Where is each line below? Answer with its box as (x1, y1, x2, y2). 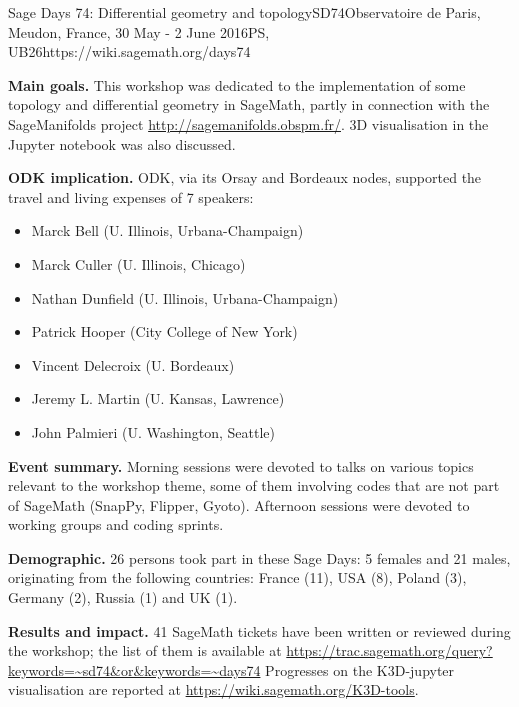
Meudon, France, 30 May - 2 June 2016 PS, (8, 21, 270, 42)
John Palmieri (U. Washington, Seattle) (31, 421, 276, 442)
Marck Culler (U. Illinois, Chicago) (31, 253, 246, 274)
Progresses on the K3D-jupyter (265, 659, 455, 680)
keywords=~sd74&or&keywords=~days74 (8, 659, 261, 680)
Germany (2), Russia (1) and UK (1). (8, 587, 238, 608)
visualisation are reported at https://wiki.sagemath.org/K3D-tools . (8, 679, 419, 700)
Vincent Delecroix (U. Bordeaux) (31, 354, 235, 375)
